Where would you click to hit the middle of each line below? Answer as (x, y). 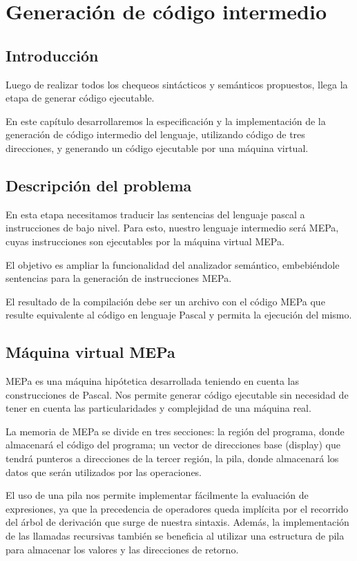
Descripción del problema (99, 185)
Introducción (52, 55)
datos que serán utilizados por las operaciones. (104, 472)
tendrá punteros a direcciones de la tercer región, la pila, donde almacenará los (172, 458)
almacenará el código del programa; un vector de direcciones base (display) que (173, 445)
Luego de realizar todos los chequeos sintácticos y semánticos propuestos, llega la (177, 84)
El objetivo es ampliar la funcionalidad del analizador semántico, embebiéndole (173, 264)
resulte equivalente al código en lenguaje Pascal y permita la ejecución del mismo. (179, 315)
